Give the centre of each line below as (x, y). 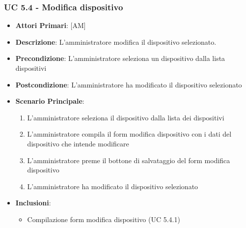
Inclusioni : (33, 203)
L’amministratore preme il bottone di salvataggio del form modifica (129, 160)
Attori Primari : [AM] (51, 25)
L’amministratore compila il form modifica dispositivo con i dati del (129, 134)
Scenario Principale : (50, 101)
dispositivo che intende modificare (78, 143)
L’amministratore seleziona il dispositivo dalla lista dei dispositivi (126, 117)
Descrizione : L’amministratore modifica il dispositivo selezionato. (116, 42)
